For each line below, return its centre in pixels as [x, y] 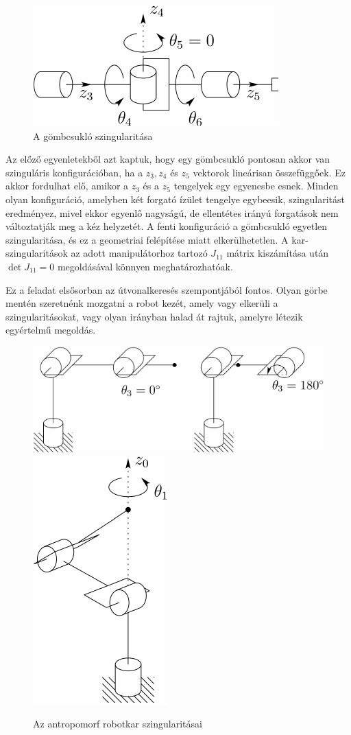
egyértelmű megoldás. [51, 330]
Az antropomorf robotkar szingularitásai [118, 723]
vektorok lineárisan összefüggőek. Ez [269, 172]
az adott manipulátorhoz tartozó [139, 253]
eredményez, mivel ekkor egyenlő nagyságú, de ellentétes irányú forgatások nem [172, 212]
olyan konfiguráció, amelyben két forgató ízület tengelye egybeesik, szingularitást [175, 199]
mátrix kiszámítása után [278, 253]
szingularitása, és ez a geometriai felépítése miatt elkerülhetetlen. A [147, 239]
